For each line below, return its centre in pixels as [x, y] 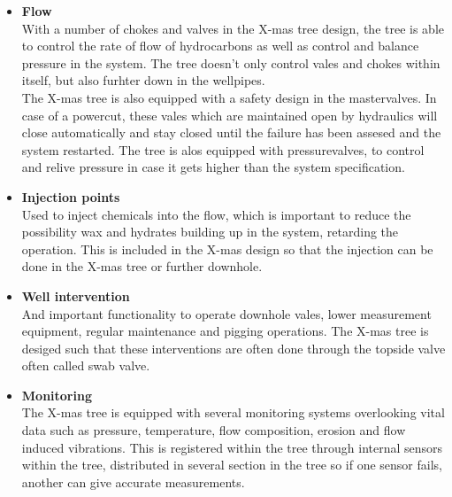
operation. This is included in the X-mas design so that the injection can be [227, 248]
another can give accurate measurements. [133, 481]
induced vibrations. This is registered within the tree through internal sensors [232, 447]
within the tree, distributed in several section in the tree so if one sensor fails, [232, 465]
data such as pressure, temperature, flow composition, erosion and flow [214, 430]
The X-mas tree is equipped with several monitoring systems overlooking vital [233, 412]
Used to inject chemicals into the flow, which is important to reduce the [216, 214]
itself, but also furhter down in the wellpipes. [143, 80]
